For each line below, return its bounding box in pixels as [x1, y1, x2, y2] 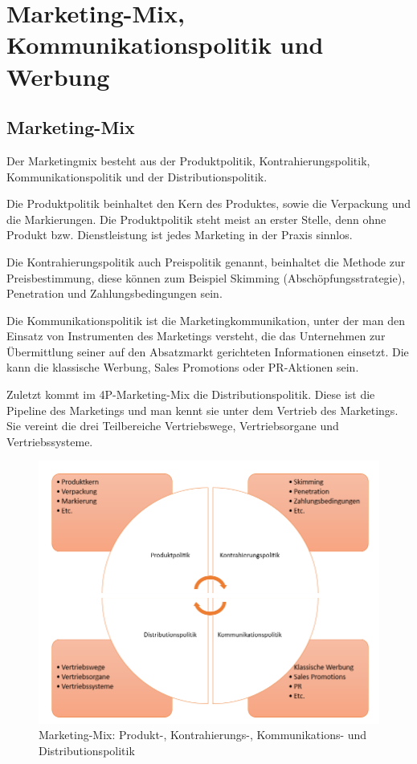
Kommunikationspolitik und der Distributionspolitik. [6, 168, 268, 185]
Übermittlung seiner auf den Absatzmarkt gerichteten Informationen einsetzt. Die [6, 343, 409, 360]
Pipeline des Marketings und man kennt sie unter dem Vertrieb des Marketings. [6, 401, 399, 418]
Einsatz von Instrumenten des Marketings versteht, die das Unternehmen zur [6, 327, 386, 344]
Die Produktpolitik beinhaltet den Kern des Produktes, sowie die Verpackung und [6, 195, 411, 212]
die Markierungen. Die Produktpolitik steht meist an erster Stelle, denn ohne [6, 210, 386, 227]
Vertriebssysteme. [6, 433, 93, 449]
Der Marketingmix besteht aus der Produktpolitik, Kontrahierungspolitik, [6, 152, 370, 169]
